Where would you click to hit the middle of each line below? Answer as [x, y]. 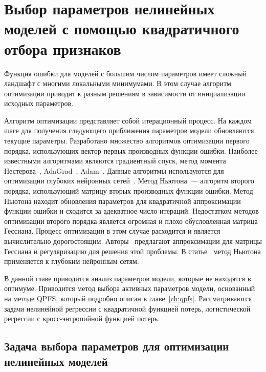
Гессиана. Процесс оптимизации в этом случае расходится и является [112, 231]
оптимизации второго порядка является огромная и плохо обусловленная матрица [131, 221]
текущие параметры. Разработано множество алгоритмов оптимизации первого [127, 141]
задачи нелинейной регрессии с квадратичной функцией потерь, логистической [127, 308]
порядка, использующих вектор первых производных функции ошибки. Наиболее [131, 150]
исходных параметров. [39, 103]
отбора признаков [63, 48]
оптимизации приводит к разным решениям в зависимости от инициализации [125, 93]
